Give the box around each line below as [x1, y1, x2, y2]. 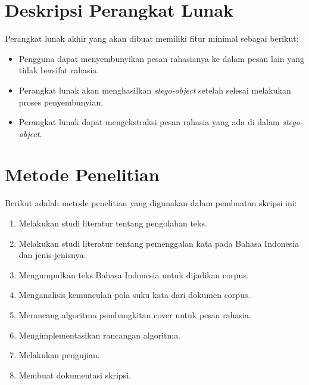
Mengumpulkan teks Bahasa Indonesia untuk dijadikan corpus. [18, 268, 249, 281]
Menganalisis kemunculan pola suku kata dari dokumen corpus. [18, 288, 251, 301]
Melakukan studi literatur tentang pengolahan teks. [18, 217, 207, 229]
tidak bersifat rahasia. [18, 64, 99, 76]
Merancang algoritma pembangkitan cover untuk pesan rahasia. [18, 308, 251, 321]
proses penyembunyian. [18, 95, 104, 108]
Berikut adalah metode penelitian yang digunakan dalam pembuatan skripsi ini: [5, 197, 297, 209]
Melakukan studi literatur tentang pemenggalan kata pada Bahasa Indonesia [18, 237, 299, 249]
